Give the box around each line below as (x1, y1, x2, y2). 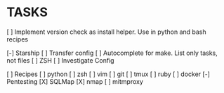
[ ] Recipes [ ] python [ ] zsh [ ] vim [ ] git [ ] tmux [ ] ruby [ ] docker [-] (6, 70, 210, 78)
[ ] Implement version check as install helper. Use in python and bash (6, 27, 206, 36)
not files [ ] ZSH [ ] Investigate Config (6, 56, 114, 64)
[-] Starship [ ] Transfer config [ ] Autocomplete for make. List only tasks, (6, 49, 218, 57)
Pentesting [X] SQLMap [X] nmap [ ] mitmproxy (6, 77, 143, 85)
